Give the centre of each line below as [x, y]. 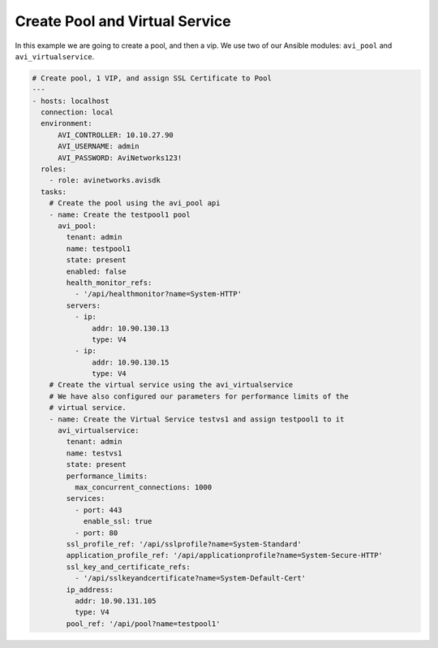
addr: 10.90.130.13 [131, 328]
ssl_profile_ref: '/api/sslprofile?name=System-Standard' [184, 544]
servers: [84, 305]
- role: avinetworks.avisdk [105, 180]
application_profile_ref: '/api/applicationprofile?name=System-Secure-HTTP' [224, 555]
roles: [54, 169]
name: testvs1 [94, 453]
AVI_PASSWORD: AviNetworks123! [120, 158]
